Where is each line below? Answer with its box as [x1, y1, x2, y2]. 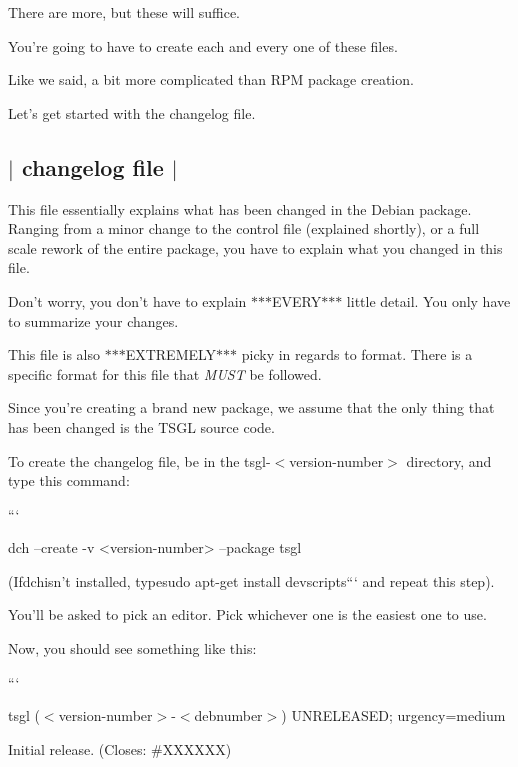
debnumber [194, 705, 263, 726]
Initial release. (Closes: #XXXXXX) [8, 738, 232, 759]
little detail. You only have [346, 290, 511, 311]
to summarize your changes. [8, 310, 179, 331]
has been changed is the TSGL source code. [8, 416, 275, 437]
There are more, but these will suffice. [8, 2, 241, 22]
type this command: [8, 470, 130, 491]
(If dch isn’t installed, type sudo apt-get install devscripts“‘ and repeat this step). [8, 570, 495, 591]
